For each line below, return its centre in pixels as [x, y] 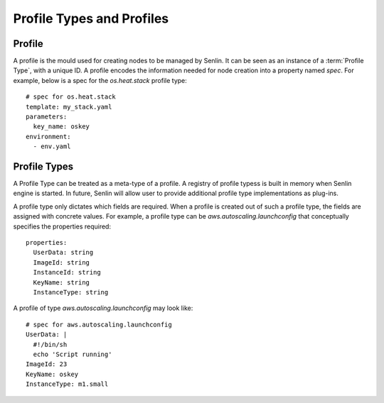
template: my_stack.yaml [69, 107]
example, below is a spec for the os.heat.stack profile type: [100, 80]
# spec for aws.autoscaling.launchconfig [99, 324]
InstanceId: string [67, 272]
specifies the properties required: [62, 226]
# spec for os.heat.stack [71, 97]
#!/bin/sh [50, 344]
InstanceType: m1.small [67, 384]
